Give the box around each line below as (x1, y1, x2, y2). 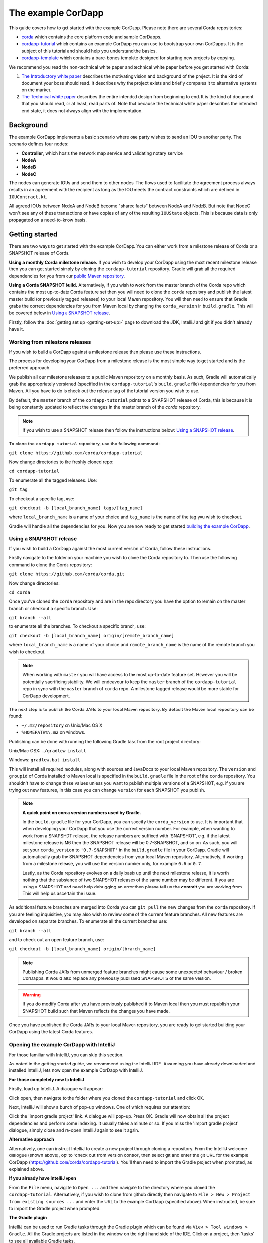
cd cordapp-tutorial (9, 468, 60, 474)
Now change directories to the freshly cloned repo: (9, 459, 114, 465)
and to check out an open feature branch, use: (9, 936, 104, 942)
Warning (22, 992, 41, 998)
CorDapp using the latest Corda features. (9, 1029, 94, 1035)
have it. (9, 326, 24, 332)
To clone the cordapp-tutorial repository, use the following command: (9, 441, 160, 447)
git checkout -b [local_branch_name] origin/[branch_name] (9, 946, 156, 952)
